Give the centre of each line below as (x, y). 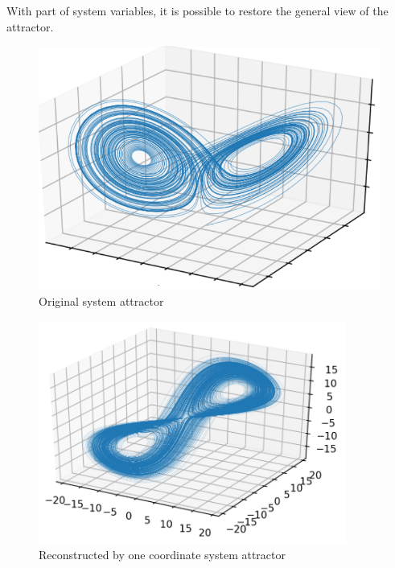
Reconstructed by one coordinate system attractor (163, 554)
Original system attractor (101, 301)
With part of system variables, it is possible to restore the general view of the (197, 10)
